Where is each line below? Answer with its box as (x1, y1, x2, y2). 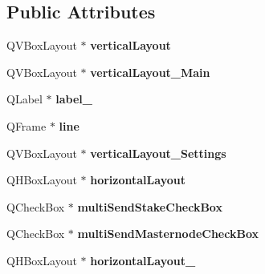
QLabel (6, 91, 43, 107)
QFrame (6, 117, 47, 134)
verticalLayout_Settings (90, 144, 226, 161)
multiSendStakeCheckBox (77, 198, 222, 215)
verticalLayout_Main (90, 63, 210, 80)
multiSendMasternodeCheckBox (77, 225, 259, 242)
